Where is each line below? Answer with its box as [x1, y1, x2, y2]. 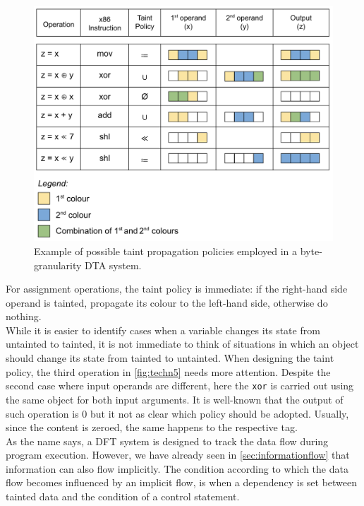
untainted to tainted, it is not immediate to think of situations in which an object [6, 336, 359, 351]
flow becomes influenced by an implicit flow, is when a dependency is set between [6, 475, 358, 490]
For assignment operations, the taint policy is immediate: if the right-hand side [6, 281, 348, 296]
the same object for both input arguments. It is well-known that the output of [6, 392, 344, 406]
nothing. [6, 309, 42, 324]
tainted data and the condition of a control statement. [6, 489, 240, 504]
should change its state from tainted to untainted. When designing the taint [6, 351, 334, 365]
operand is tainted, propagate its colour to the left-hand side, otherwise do [6, 295, 328, 310]
